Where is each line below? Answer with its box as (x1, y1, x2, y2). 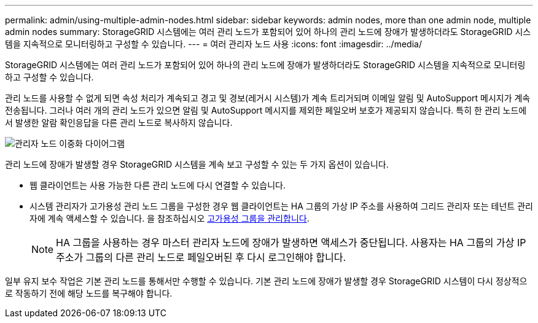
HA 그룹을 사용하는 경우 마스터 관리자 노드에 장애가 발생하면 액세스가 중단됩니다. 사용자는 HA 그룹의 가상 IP (56, 236, 526, 249)
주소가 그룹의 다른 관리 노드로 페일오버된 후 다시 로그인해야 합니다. (56, 251, 346, 263)
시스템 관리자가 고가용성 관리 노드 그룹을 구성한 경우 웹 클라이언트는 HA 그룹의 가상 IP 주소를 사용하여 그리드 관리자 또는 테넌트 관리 (29, 201, 533, 211)
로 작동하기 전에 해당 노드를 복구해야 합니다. (5, 288, 173, 298)
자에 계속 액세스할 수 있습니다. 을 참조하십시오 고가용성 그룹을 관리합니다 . (29, 213, 310, 224)
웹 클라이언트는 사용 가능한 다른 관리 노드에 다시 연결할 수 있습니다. (29, 180, 286, 190)
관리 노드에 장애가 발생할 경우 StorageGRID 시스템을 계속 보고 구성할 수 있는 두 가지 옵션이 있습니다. (5, 159, 389, 169)
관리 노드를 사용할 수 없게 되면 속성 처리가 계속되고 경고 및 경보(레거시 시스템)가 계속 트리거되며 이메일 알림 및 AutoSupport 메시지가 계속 (5, 93, 531, 103)
